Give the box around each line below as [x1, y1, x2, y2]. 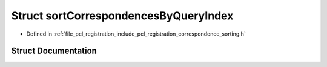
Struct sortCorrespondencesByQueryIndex [11, 9, 234, 22]
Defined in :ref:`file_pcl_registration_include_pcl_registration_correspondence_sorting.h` [26, 30, 246, 37]
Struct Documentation [11, 46, 97, 56]
